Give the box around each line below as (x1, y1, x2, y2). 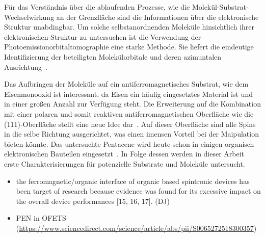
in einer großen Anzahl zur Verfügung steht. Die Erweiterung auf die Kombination (4, 98, 261, 109)
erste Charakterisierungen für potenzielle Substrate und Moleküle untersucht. (4, 158, 245, 169)
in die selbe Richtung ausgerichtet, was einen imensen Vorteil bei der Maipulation (4, 128, 259, 139)
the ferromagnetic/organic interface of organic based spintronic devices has (16, 175, 250, 186)
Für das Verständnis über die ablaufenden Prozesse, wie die (4, 2, 190, 12)
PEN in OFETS (16, 213, 66, 223)
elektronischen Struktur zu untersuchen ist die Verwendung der (4, 31, 201, 42)
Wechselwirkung (4, 11, 55, 22)
